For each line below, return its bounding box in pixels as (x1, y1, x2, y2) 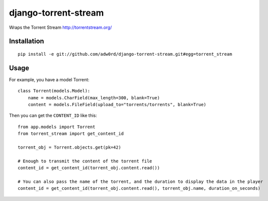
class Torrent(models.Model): (18, 88, 91, 94)
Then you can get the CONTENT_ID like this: (9, 112, 97, 118)
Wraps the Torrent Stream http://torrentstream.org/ (9, 24, 112, 30)
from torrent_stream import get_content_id (18, 131, 124, 136)
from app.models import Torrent (18, 124, 96, 130)
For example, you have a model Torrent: (9, 76, 90, 83)
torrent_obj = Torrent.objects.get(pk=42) (18, 144, 122, 150)
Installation (9, 37, 44, 45)
